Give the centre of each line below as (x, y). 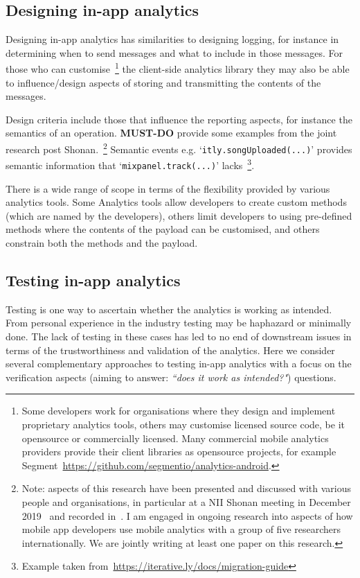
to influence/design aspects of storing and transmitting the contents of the (163, 82)
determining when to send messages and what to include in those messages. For (174, 52)
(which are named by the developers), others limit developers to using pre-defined (179, 215)
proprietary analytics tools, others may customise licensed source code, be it (183, 424)
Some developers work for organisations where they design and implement (179, 411)
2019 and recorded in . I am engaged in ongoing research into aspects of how (187, 515)
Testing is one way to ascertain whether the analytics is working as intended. (169, 309)
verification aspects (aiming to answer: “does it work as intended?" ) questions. (171, 377)
